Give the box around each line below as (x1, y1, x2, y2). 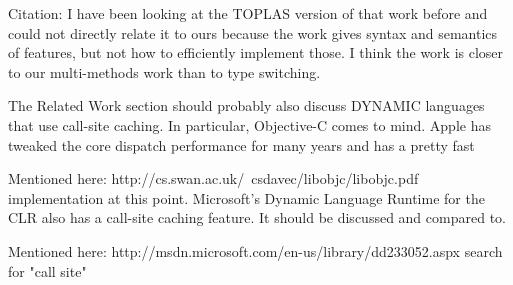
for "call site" (8, 260, 87, 281)
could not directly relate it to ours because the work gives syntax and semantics (8, 22, 498, 43)
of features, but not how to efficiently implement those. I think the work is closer (8, 42, 504, 63)
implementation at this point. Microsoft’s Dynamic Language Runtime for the (8, 187, 485, 208)
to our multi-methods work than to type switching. (8, 61, 321, 82)
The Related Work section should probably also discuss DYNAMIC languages (8, 95, 485, 116)
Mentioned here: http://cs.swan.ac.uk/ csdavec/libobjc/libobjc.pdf (8, 168, 419, 189)
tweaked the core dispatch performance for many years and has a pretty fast (8, 134, 475, 155)
